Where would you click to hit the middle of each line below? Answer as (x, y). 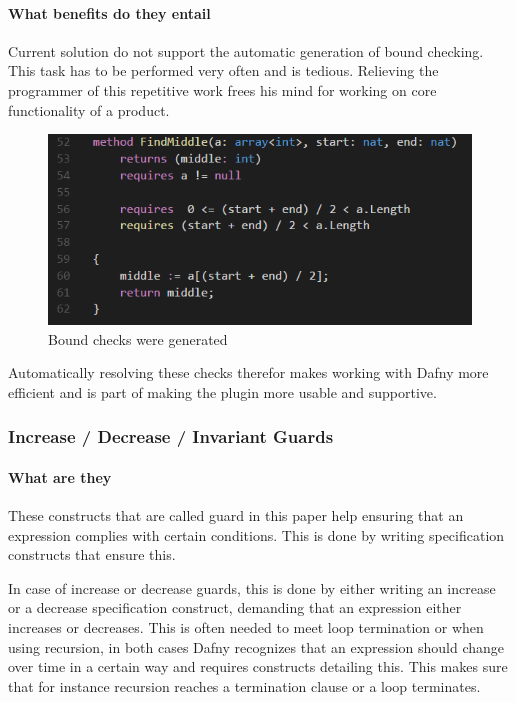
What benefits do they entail (109, 12)
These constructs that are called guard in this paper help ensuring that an (236, 514)
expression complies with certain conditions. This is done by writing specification (256, 534)
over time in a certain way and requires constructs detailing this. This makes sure (258, 666)
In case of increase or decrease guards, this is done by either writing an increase (252, 587)
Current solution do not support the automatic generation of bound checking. (246, 50)
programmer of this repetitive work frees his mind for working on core (222, 89)
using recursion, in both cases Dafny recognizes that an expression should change (256, 646)
